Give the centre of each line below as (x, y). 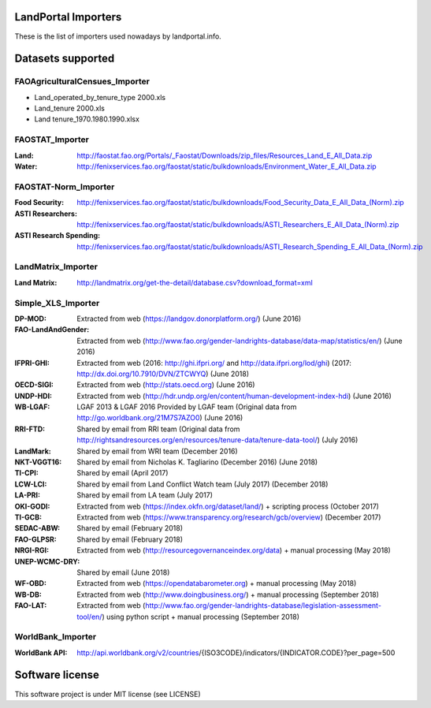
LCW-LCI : (31, 484)
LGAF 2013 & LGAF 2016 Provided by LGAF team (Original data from (187, 407)
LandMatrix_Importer (56, 266)
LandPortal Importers (68, 17)
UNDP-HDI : (33, 396)
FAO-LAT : (31, 606)
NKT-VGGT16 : (38, 462)
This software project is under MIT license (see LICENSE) (108, 694)
